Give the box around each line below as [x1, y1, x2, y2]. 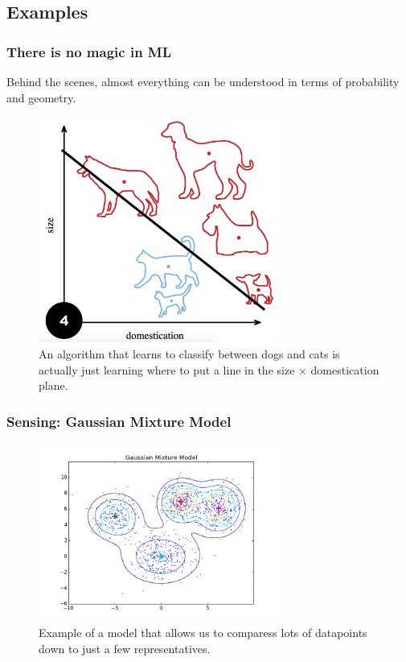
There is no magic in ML [6, 41, 172, 61]
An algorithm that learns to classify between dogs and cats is [39, 345, 340, 362]
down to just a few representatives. [39, 639, 211, 656]
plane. [39, 377, 68, 394]
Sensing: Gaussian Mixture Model [6, 411, 232, 431]
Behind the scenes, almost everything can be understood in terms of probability [6, 73, 400, 89]
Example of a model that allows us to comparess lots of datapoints [39, 624, 367, 641]
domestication [310, 361, 379, 378]
